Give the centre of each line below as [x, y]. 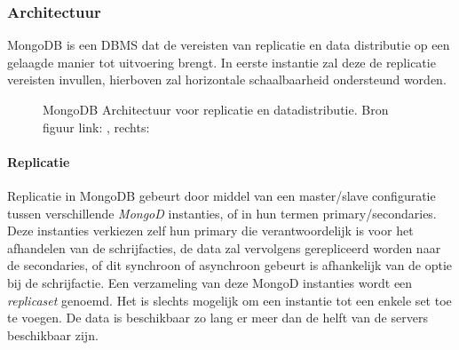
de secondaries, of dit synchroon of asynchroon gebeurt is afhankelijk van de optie [230, 265]
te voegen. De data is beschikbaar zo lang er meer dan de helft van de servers [218, 318]
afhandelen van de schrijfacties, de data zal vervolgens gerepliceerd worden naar [224, 247]
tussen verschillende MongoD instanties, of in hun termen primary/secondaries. [222, 213]
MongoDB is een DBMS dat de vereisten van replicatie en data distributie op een [229, 45]
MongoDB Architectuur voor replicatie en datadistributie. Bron [216, 109]
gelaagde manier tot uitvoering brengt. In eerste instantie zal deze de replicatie [222, 62]
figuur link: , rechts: [96, 127]
